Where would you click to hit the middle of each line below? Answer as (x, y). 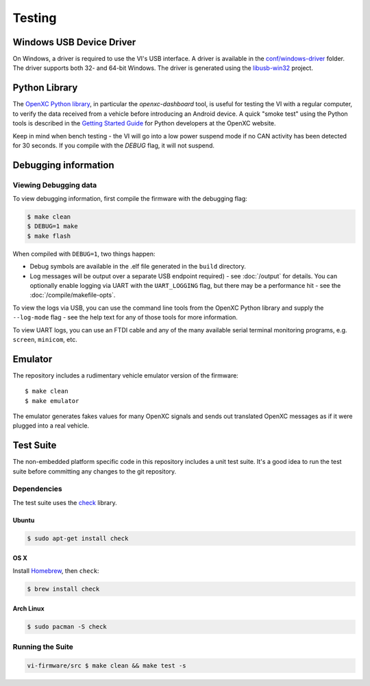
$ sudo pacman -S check (67, 627)
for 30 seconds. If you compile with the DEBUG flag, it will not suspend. (114, 145)
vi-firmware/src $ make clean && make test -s (107, 665)
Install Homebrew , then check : (56, 571)
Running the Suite (43, 646)
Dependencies (38, 489)
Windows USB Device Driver (74, 42)
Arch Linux (28, 609)
